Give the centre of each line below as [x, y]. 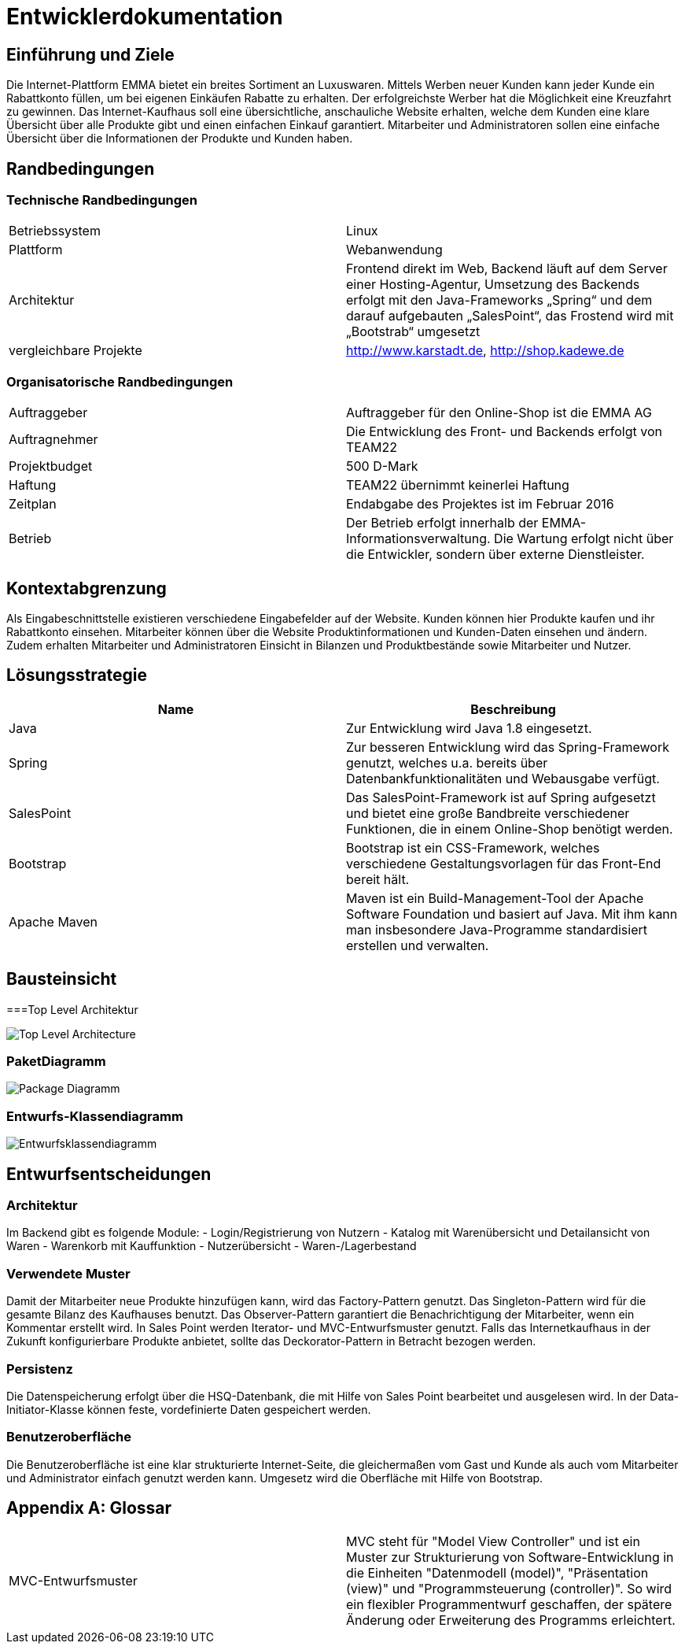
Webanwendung [394, 250]
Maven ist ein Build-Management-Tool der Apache [495, 898]
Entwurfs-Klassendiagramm [95, 1116]
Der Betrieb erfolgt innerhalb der [442, 523]
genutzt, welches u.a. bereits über [447, 762]
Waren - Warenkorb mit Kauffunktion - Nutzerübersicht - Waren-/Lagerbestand [212, 1246]
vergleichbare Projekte [75, 351]
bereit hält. [378, 879]
